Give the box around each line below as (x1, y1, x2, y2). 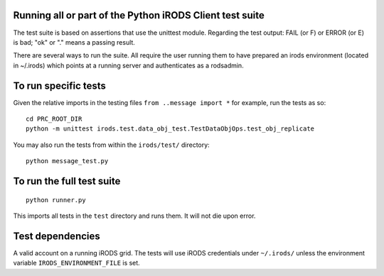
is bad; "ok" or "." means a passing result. (13, 38, 135, 46)
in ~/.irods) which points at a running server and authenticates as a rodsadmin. (13, 61, 245, 70)
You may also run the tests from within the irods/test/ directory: (13, 140, 210, 149)
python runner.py (26, 196, 86, 204)
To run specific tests (13, 79, 107, 92)
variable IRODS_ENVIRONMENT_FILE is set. (13, 259, 140, 267)
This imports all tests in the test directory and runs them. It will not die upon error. (13, 211, 256, 220)
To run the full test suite (13, 175, 121, 187)
